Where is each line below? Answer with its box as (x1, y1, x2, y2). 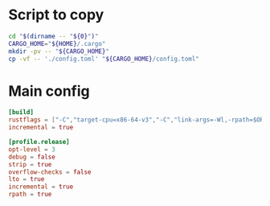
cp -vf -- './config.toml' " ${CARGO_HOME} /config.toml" (8, 55, 199, 63)
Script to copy (8, 6, 104, 24)
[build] (8, 109, 35, 117)
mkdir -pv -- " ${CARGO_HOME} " (8, 47, 110, 56)
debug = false (8, 153, 56, 161)
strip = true (8, 160, 52, 168)
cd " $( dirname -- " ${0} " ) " (8, 32, 99, 40)
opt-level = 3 (8, 145, 56, 154)
